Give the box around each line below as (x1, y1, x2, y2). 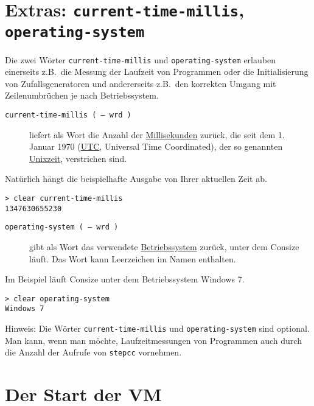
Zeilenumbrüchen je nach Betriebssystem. (5, 89, 159, 102)
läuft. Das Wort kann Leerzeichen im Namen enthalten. (29, 252, 236, 265)
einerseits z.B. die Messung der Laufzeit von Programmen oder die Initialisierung (5, 65, 309, 78)
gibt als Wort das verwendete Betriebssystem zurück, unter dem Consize (29, 240, 299, 253)
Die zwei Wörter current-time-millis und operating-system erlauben (5, 53, 276, 66)
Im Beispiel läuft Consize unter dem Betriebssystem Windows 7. (5, 273, 245, 285)
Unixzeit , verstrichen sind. (29, 152, 127, 164)
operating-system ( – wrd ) (5, 223, 119, 232)
